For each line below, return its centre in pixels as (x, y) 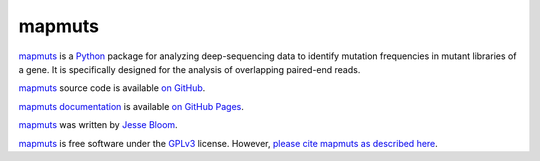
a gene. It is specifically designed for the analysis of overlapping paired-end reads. (189, 69)
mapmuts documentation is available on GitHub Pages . (131, 106)
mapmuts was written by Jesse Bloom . (98, 125)
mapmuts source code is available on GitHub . (112, 88)
